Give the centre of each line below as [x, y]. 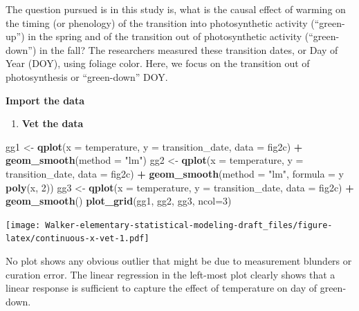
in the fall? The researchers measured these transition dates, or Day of [188, 49]
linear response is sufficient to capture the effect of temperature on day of [162, 288]
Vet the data [53, 123]
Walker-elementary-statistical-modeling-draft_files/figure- [189, 225]
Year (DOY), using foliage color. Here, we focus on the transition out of [158, 63]
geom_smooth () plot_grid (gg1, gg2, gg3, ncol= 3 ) [119, 201]
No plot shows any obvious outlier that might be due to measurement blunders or [179, 261]
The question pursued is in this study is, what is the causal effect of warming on [176, 9]
